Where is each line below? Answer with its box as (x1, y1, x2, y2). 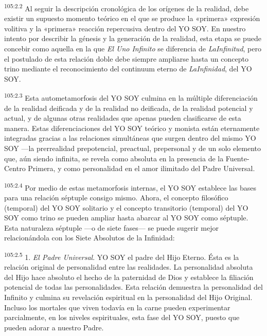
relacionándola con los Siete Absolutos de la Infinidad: (4, 232, 175, 243)
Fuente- (225, 153, 250, 163)
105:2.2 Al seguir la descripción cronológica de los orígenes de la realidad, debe (4, 2, 249, 13)
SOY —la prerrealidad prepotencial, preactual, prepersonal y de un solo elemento (4, 143, 261, 154)
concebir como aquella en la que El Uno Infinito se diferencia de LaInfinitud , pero (4, 43, 261, 54)
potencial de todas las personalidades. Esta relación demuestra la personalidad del (4, 282, 263, 292)
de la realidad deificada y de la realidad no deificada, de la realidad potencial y (4, 102, 253, 113)
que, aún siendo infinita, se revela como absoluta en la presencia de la (4, 153, 224, 163)
